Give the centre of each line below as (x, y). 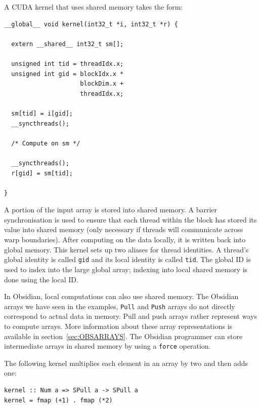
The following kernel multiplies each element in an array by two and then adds (126, 363)
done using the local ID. (41, 279)
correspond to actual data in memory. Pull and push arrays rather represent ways (130, 316)
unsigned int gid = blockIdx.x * (68, 74)
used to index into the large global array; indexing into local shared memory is (126, 269)
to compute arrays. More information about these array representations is (118, 326)
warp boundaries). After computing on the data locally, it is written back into (125, 239)
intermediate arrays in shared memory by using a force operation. (107, 346)
